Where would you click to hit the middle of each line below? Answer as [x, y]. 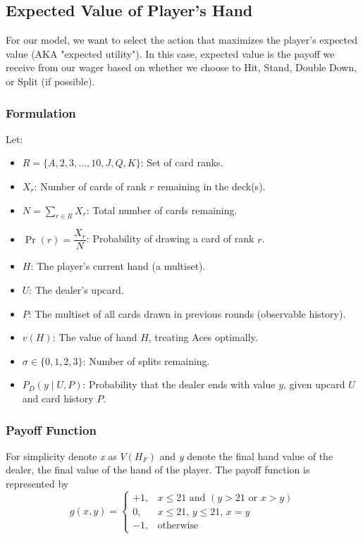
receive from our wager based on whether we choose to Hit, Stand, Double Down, [181, 67]
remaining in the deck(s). [211, 186]
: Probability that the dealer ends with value [179, 384]
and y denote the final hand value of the [246, 456]
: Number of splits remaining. [146, 360]
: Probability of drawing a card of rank [170, 238]
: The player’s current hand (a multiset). [118, 266]
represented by [37, 483]
